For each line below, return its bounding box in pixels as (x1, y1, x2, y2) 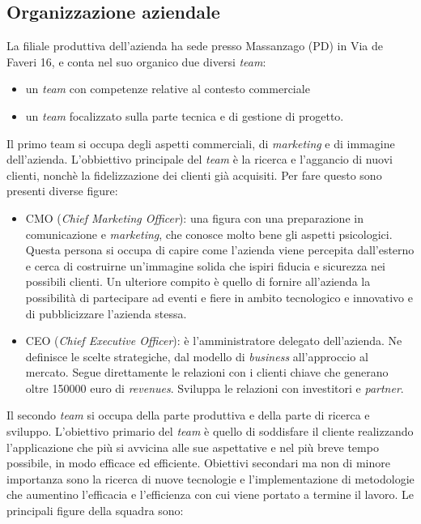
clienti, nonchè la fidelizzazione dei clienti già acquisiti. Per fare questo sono (6, 166, 382, 183)
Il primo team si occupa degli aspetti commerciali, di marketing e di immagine (6, 134, 395, 151)
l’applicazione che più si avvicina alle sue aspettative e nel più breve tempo (6, 438, 379, 455)
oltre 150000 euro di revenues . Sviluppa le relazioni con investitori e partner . (25, 379, 404, 396)
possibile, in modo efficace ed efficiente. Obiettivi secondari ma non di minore (6, 454, 390, 471)
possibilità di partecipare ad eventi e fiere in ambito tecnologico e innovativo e (25, 288, 413, 305)
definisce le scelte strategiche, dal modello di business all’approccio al (25, 347, 368, 364)
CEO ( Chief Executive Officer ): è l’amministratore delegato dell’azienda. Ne (25, 332, 402, 349)
